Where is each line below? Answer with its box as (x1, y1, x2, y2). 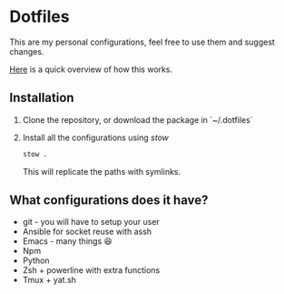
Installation (9, 90, 74, 106)
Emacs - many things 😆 (22, 236, 113, 247)
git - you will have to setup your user (22, 217, 161, 228)
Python (22, 255, 50, 266)
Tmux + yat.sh (22, 275, 77, 286)
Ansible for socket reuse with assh (22, 226, 152, 238)
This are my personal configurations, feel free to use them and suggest (9, 36, 275, 47)
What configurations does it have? (9, 193, 209, 208)
